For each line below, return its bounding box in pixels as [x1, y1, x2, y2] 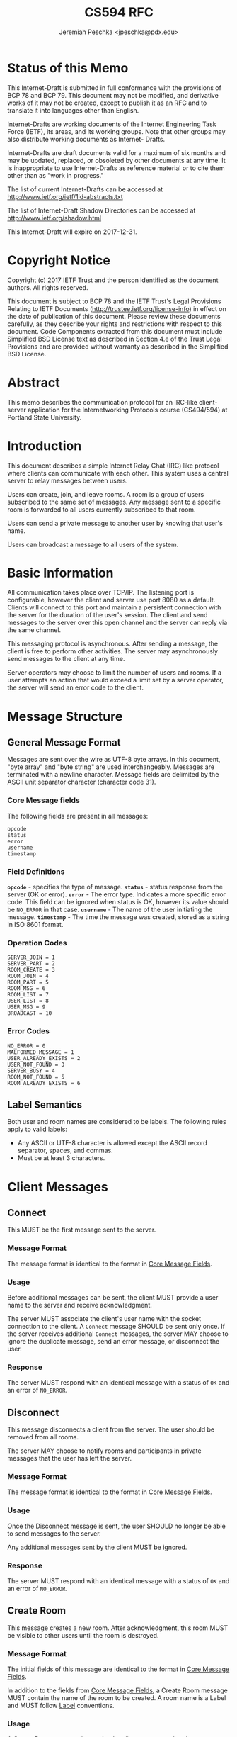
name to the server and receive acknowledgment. [7, 1301, 152, 1310]
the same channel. [7, 626, 62, 634]
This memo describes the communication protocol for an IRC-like [7, 398, 198, 406]
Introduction [7, 437, 82, 454]
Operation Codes [7, 938, 67, 948]
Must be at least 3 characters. [17, 1154, 105, 1162]
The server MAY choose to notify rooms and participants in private [7, 1446, 202, 1455]
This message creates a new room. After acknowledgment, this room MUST [7, 1624, 229, 1632]
